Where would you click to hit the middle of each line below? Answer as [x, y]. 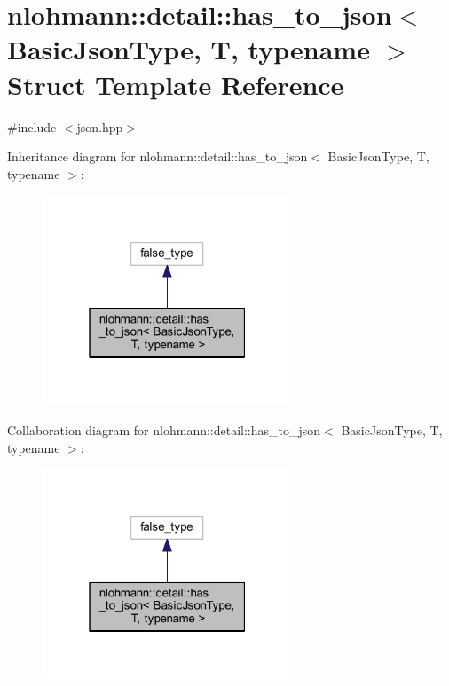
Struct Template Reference [176, 84]
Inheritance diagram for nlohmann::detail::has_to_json [158, 156]
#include [32, 126]
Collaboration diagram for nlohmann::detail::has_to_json [164, 430]
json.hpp [100, 126]
